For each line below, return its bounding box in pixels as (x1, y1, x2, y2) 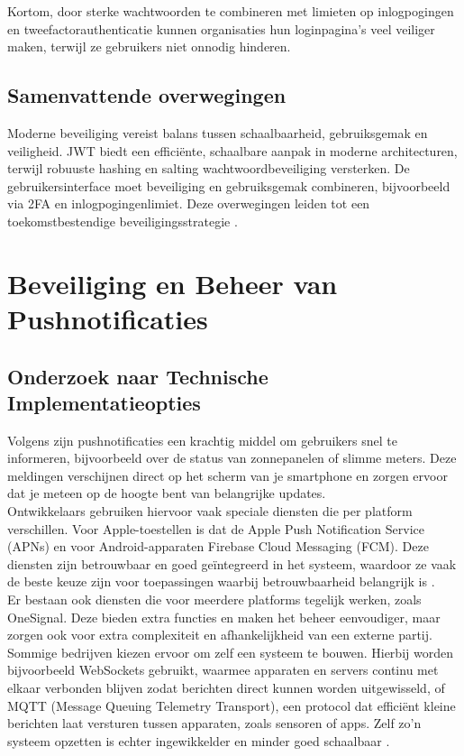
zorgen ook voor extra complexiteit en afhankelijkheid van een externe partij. (7, 625, 432, 644)
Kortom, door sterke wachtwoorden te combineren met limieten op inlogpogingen (7, 2, 454, 20)
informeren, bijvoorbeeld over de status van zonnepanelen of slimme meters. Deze (7, 448, 457, 467)
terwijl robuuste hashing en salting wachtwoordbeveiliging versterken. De (7, 159, 410, 178)
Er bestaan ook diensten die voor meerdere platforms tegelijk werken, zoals (7, 590, 422, 609)
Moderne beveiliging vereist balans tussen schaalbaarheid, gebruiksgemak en (7, 123, 428, 142)
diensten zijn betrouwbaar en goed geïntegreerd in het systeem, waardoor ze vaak (7, 554, 457, 573)
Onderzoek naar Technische (7, 362, 268, 390)
